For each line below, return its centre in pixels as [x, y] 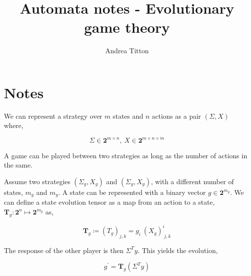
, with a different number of [192, 181]
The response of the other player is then [64, 250]
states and [128, 116]
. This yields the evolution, [178, 250]
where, [14, 125]
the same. [18, 165]
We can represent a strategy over [53, 116]
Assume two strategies [37, 181]
